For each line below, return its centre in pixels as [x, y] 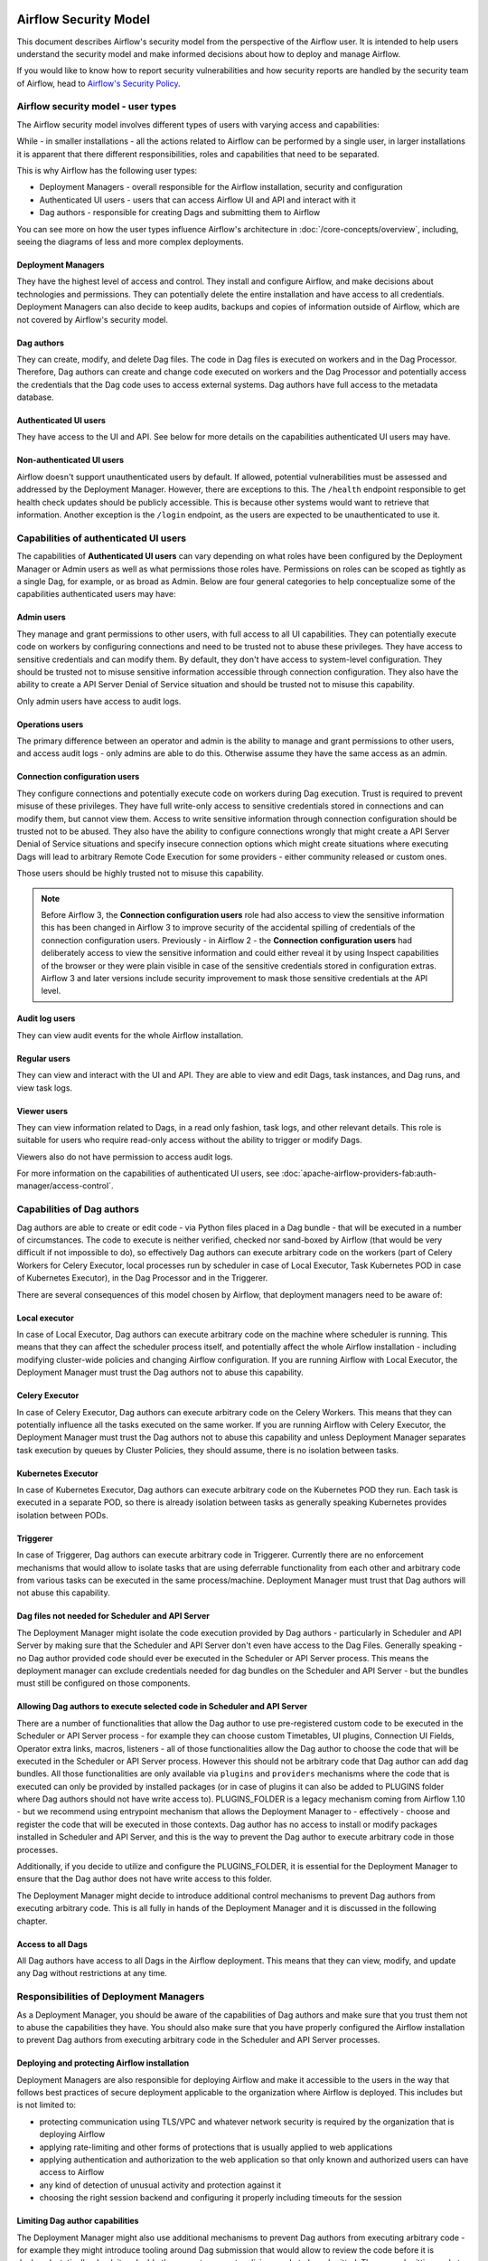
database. [35, 397]
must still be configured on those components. [103, 1683]
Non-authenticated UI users [70, 460]
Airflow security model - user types [97, 107]
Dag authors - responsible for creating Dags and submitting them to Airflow [180, 213]
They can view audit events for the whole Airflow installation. [130, 1035]
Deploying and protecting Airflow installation [103, 2063]
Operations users [50, 724]
